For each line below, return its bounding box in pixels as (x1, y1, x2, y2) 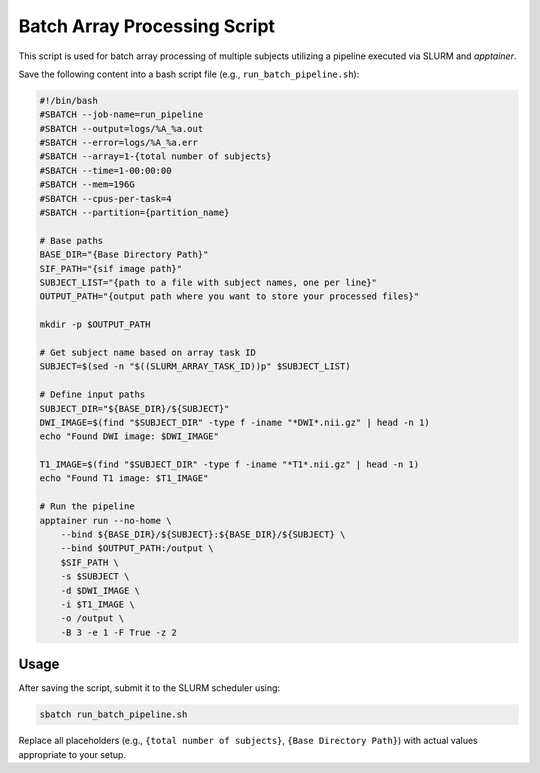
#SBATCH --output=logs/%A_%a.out (39, 123, 204, 134)
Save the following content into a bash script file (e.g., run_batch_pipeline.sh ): (18, 68, 360, 80)
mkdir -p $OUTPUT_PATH (39, 319, 151, 330)
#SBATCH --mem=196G (39, 179, 135, 190)
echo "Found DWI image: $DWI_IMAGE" (39, 431, 220, 442)
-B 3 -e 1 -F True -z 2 (60, 626, 177, 638)
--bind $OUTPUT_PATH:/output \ (60, 543, 214, 554)
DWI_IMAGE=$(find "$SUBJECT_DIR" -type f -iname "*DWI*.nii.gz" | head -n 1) (39, 416, 430, 428)
